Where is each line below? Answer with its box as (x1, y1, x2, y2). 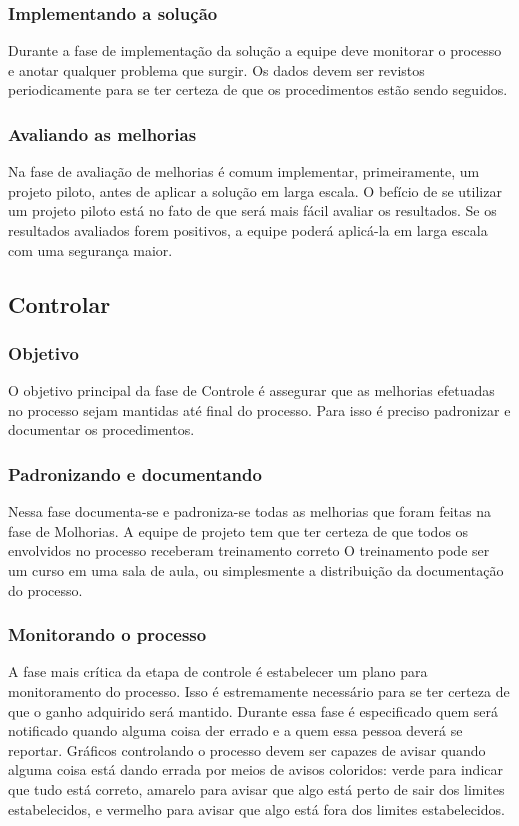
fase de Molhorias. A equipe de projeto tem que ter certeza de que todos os (8, 520, 469, 541)
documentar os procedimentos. (8, 419, 195, 440)
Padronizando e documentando (8, 461, 262, 486)
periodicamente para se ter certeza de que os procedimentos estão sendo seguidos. (8, 79, 508, 100)
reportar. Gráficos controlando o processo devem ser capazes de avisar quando (8, 739, 486, 760)
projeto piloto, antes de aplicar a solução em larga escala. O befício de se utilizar (8, 180, 502, 201)
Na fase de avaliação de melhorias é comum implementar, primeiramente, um (8, 161, 480, 182)
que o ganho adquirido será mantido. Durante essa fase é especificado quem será (8, 700, 498, 721)
